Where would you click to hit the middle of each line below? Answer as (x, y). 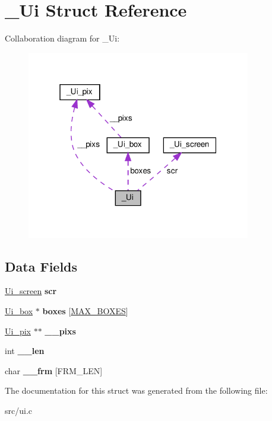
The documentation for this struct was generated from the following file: (136, 390)
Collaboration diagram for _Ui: (62, 38)
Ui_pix (18, 331)
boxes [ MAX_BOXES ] (85, 310)
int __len (25, 351)
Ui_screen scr (31, 291)
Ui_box (19, 310)
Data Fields (41, 266)
